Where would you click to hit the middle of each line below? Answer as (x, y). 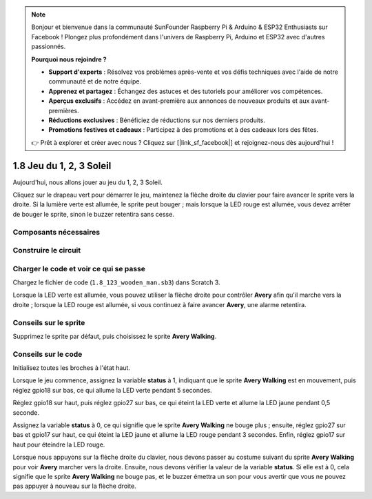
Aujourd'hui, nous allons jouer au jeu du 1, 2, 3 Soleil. (88, 182)
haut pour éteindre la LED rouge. (59, 444)
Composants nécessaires (56, 232)
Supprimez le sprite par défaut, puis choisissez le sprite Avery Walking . (115, 336)
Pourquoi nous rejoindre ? (69, 59)
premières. (64, 110)
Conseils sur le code (48, 354)
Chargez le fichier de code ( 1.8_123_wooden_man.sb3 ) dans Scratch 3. (116, 282)
